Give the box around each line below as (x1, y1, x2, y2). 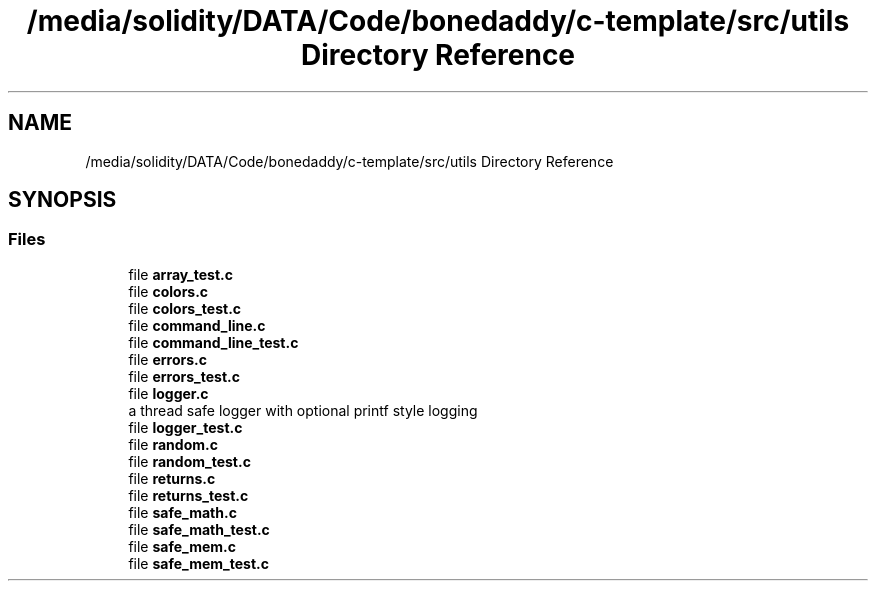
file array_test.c (128, 265, 233, 283)
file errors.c (128, 350, 207, 368)
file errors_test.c (128, 367, 240, 385)
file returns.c (128, 469, 216, 487)
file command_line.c (128, 316, 266, 334)
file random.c (128, 435, 218, 453)
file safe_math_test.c (128, 520, 270, 538)
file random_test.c (128, 452, 251, 470)
